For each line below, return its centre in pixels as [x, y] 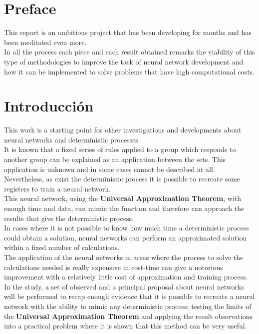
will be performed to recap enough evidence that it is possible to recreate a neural [129, 296]
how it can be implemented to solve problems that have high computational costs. [129, 71]
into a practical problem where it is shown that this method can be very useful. [126, 326]
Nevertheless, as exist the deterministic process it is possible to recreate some [122, 179]
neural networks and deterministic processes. [72, 139]
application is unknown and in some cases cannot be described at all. [110, 169]
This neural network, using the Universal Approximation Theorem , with [123, 198]
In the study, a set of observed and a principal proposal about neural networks [124, 286]
